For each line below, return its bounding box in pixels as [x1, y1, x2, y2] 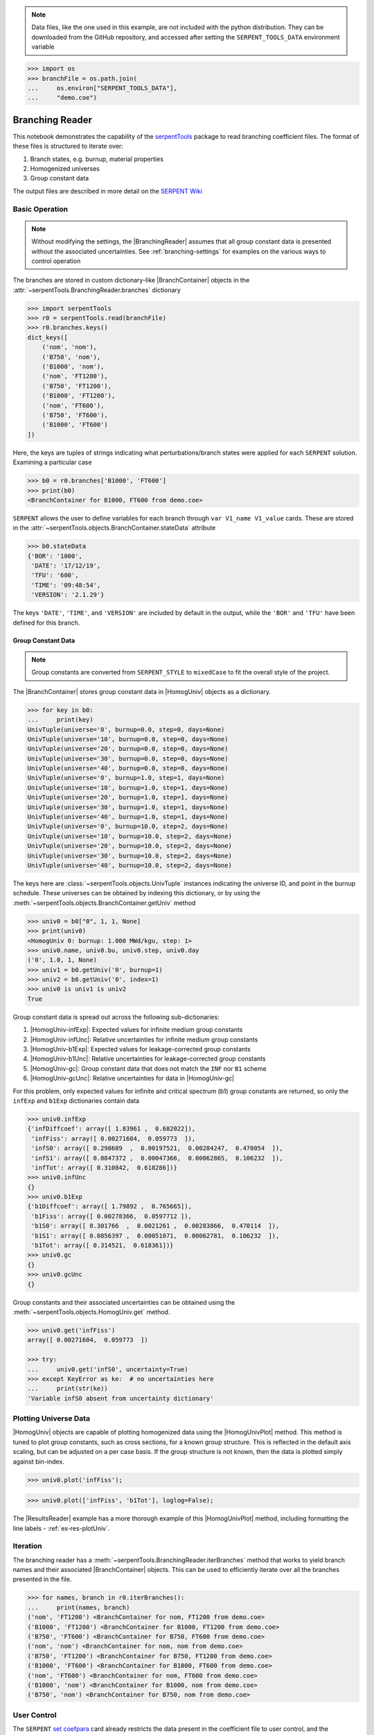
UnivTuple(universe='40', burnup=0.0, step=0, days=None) [27, 764, 229, 772]
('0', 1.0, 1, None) [27, 956, 97, 964]
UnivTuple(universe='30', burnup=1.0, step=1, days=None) [27, 803, 229, 811]
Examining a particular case [12, 458, 93, 466]
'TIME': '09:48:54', [31, 581, 101, 589]
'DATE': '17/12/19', [31, 562, 101, 570]
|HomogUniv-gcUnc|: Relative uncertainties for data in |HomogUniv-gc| [30, 1074, 235, 1083]
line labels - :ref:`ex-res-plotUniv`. [12, 1524, 110, 1532]
